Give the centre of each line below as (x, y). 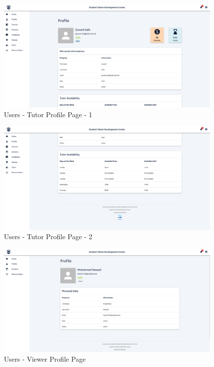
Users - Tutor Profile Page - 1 (48, 114)
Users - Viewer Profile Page (45, 358)
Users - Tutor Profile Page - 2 (48, 236)
